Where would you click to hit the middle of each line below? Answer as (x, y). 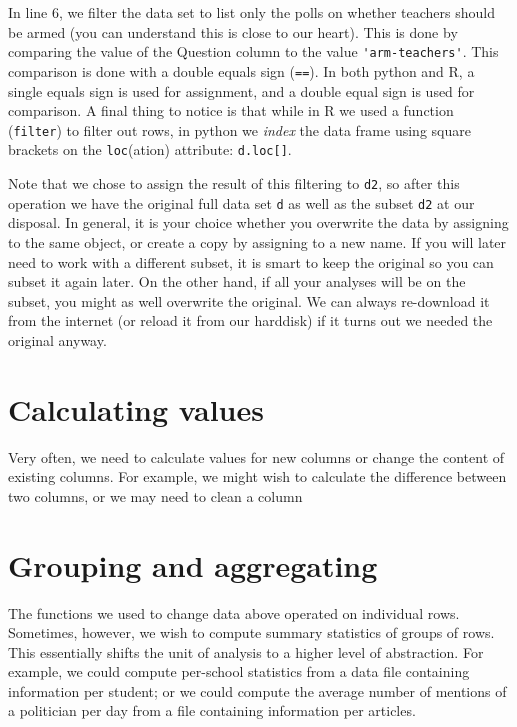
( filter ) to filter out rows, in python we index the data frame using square (239, 129)
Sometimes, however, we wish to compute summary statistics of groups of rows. (251, 632)
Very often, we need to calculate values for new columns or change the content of (256, 456)
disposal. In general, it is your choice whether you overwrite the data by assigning (258, 222)
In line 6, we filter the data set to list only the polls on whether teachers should (251, 12)
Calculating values (136, 408)
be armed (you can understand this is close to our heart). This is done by (233, 31)
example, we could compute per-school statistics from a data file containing (239, 671)
